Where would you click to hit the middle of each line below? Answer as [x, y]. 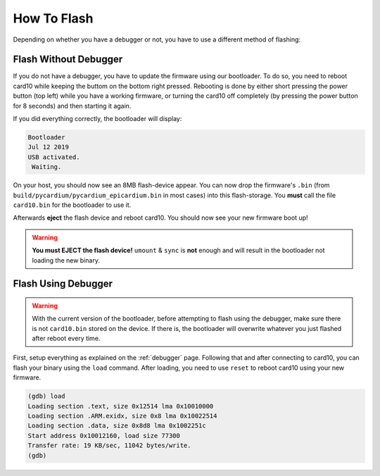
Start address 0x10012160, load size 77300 [104, 436]
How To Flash [53, 18]
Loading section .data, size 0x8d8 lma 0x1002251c [117, 426]
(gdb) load [46, 396]
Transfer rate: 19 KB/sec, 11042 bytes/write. [109, 446]
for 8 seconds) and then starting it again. [72, 106]
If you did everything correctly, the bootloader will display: [97, 119]
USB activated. [54, 157]
